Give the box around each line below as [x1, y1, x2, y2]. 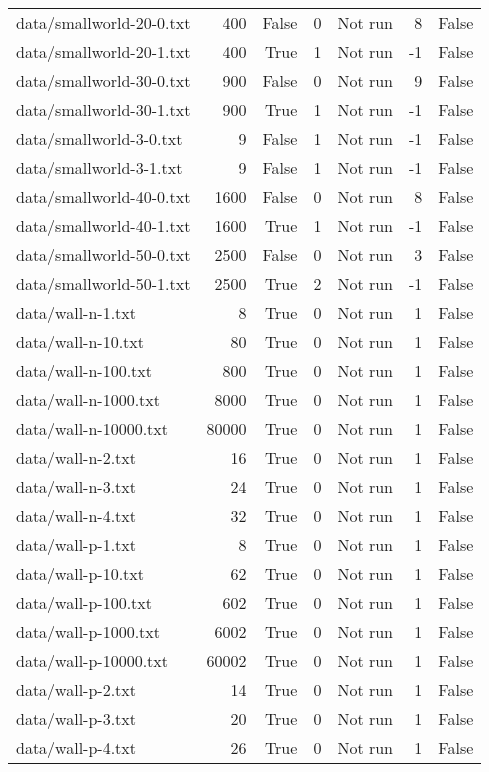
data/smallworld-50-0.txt [16, 243, 191, 266]
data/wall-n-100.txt [16, 359, 153, 382]
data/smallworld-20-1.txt [16, 40, 191, 63]
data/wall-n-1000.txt [16, 388, 161, 411]
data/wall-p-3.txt [16, 707, 137, 730]
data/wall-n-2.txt [16, 446, 137, 469]
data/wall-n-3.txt [16, 475, 137, 498]
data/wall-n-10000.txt [16, 417, 169, 440]
